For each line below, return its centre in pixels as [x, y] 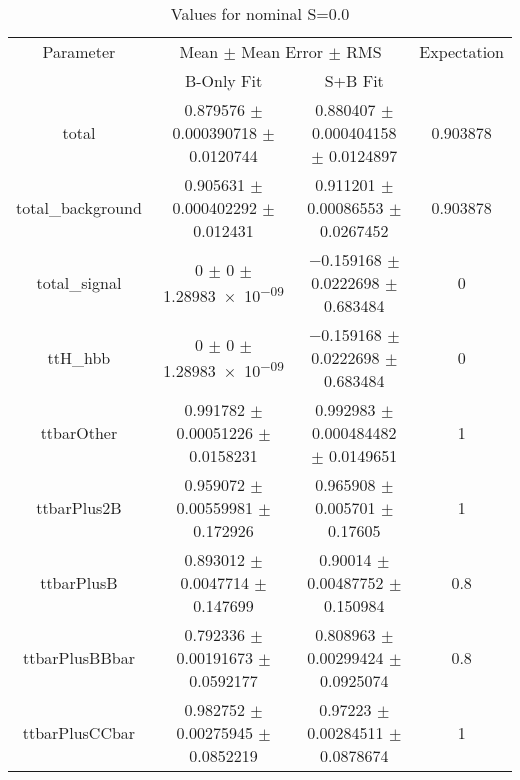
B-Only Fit [223, 80]
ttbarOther [79, 432]
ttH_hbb [79, 357]
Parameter [79, 51]
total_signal [79, 282]
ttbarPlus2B [79, 507]
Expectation [461, 51]
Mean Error [282, 51]
